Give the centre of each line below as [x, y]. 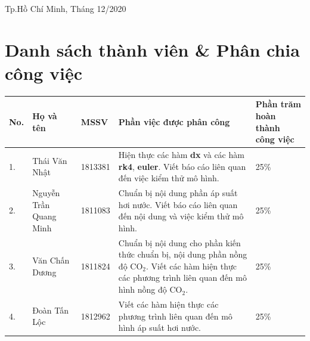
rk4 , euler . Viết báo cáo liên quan [182, 166]
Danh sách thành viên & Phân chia [152, 49]
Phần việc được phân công [174, 121]
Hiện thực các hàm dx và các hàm [181, 155]
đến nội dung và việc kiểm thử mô [181, 216]
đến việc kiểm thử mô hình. [169, 178]
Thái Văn [50, 160]
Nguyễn [46, 193]
